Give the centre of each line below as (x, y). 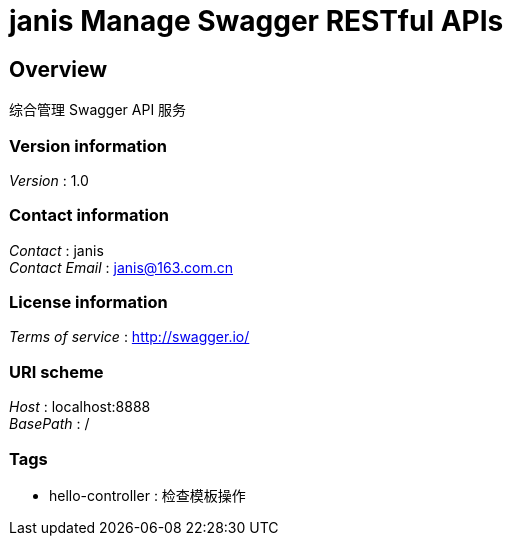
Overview (58, 69)
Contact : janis (56, 250)
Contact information (89, 215)
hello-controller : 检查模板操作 (147, 495)
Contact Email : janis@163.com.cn (121, 267)
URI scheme (56, 371)
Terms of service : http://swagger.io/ (129, 337)
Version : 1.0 (49, 180)
